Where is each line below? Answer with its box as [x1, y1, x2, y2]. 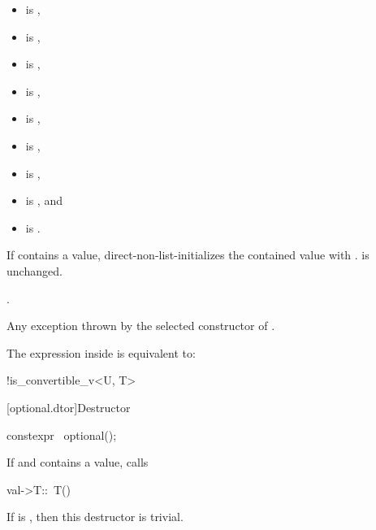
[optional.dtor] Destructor [6, 398, 131, 415]
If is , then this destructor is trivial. [6, 508, 184, 525]
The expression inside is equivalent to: [6, 344, 196, 361]
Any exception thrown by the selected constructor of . [6, 317, 275, 334]
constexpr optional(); [6, 426, 117, 443]
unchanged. [6, 262, 63, 279]
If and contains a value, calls [6, 454, 149, 471]
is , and [25, 192, 63, 209]
